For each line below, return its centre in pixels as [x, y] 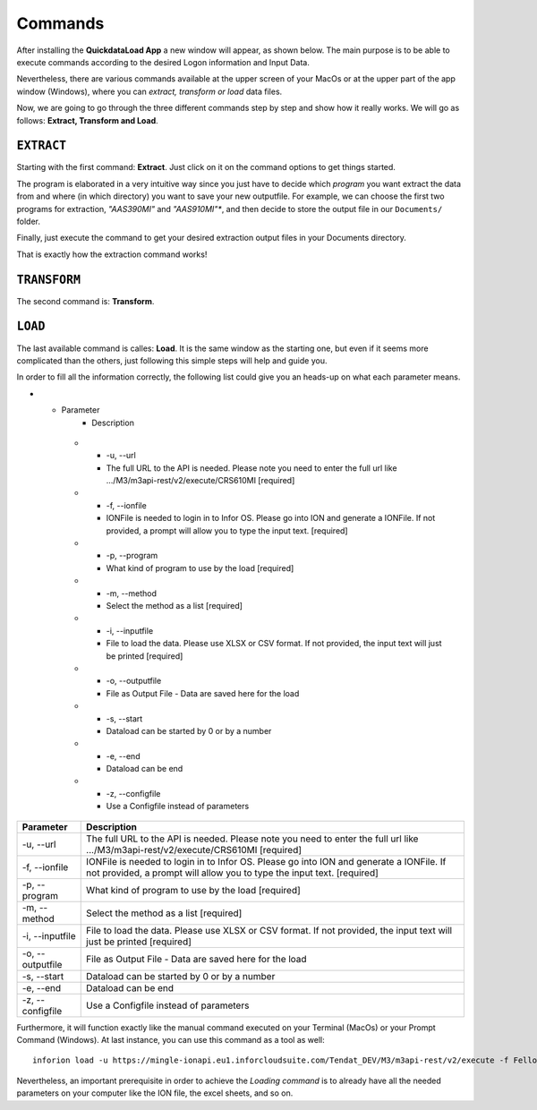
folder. [28, 221]
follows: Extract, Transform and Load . [87, 120]
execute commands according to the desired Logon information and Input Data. [163, 62]
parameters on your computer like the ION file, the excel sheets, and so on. [155, 1093]
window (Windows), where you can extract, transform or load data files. [149, 91]
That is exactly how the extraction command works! [112, 254]
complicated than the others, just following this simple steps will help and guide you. [172, 360]
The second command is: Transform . [85, 301]
